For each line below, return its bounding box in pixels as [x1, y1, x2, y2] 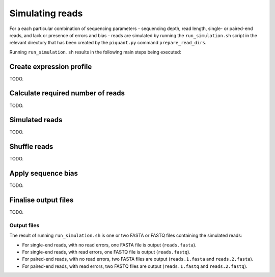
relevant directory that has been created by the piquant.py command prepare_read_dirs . [9, 40, 207, 46]
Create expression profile [9, 62, 92, 71]
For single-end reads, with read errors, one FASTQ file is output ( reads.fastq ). [22, 249, 191, 255]
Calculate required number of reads [9, 89, 125, 98]
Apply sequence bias [9, 169, 78, 178]
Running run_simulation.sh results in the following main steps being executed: [9, 49, 182, 55]
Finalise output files [9, 196, 74, 205]
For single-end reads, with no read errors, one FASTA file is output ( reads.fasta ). [22, 242, 197, 248]
